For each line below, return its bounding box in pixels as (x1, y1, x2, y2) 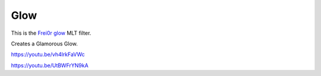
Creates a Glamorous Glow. (11, 40, 78, 47)
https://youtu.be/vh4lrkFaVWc (11, 51, 86, 58)
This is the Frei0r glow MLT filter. (11, 29, 92, 37)
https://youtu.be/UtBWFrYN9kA (11, 62, 89, 69)
